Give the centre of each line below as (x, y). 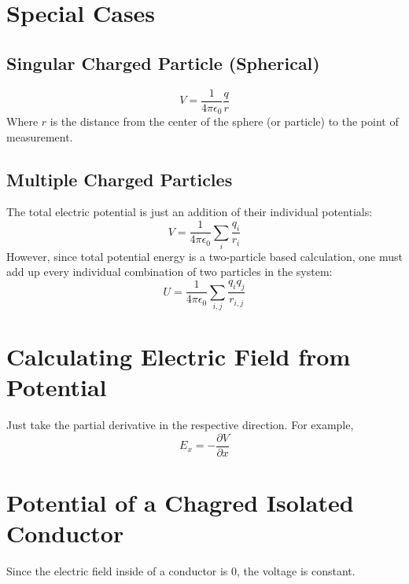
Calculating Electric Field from (179, 356)
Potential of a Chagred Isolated (180, 503)
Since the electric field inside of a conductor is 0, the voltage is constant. (181, 571)
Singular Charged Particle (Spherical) (163, 62)
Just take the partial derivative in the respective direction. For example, (180, 425)
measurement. (40, 136)
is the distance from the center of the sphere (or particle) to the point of (224, 121)
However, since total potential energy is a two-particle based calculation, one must (204, 256)
